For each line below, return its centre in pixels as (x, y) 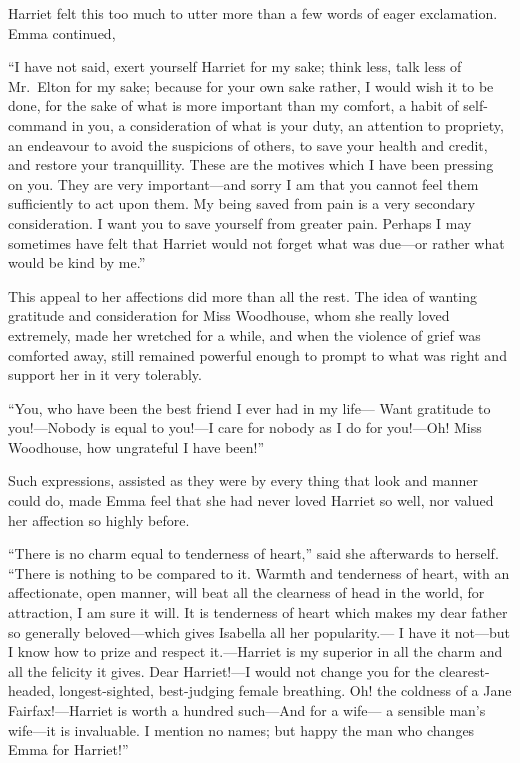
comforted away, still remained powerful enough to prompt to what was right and (257, 354)
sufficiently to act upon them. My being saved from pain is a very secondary (242, 203)
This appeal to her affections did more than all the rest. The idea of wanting (242, 295)
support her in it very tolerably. (105, 374)
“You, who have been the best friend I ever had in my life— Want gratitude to (249, 407)
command (38, 124)
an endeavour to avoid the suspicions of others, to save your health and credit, (248, 144)
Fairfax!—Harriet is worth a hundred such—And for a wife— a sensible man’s (247, 710)
